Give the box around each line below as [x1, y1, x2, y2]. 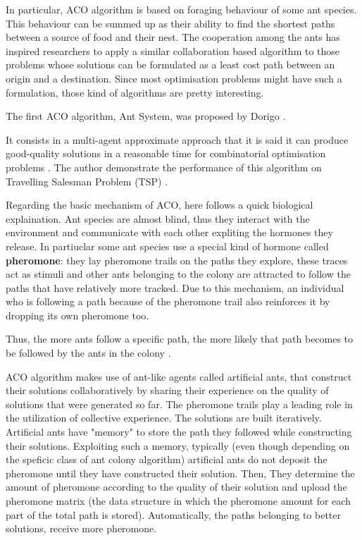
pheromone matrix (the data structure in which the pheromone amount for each [6, 493, 351, 508]
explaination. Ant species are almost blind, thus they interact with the [6, 211, 310, 226]
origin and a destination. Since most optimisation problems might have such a [6, 70, 342, 85]
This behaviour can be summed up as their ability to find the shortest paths [6, 16, 335, 30]
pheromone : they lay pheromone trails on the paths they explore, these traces [6, 252, 348, 267]
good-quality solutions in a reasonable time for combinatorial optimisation [6, 146, 326, 161]
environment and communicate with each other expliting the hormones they [6, 225, 333, 240]
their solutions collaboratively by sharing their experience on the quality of [6, 383, 329, 398]
